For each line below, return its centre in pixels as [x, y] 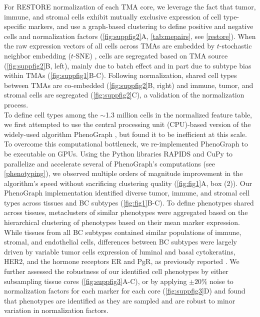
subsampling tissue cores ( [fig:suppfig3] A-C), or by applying [95, 281]
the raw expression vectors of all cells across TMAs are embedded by [109, 46]
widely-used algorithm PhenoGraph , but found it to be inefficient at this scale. [125, 134]
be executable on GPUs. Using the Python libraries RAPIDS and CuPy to [118, 153]
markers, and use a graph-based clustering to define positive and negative [141, 26]
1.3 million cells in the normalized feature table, [179, 114]
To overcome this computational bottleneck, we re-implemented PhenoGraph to [126, 144]
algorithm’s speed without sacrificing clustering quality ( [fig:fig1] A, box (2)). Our [128, 183]
